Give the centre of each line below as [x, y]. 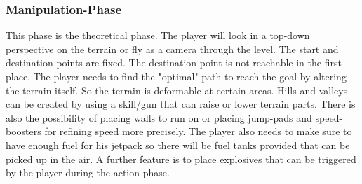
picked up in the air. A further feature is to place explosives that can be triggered [181, 158]
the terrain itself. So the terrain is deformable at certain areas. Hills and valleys [177, 90]
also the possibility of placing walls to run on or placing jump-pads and [159, 117]
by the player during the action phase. [88, 172]
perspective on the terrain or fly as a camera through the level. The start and [172, 49]
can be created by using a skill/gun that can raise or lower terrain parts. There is [181, 104]
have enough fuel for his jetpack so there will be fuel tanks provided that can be [178, 144]
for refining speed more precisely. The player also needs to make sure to [198, 131]
